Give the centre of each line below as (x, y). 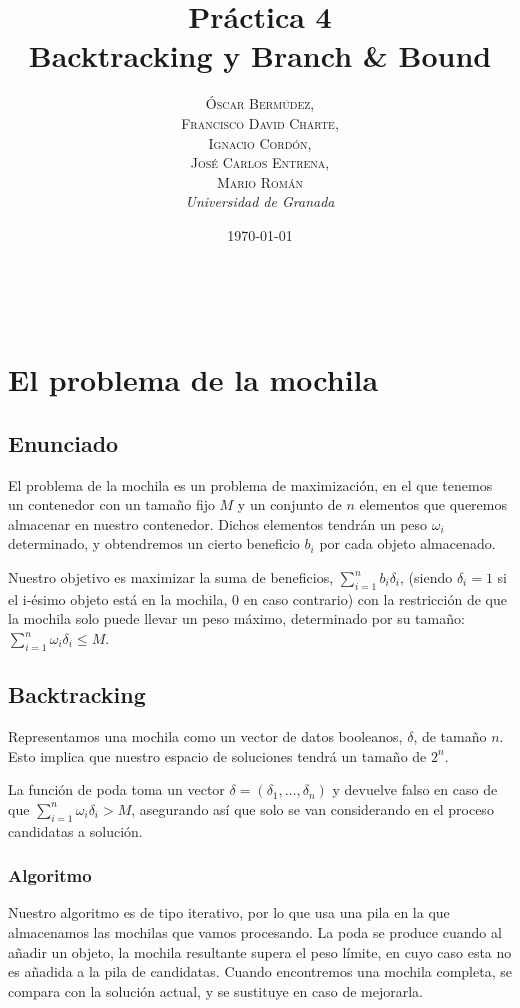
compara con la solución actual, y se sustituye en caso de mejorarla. (216, 990)
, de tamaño (450, 736)
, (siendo (426, 577)
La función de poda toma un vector (116, 789)
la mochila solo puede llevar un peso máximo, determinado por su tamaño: (236, 618)
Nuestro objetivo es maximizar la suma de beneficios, (171, 577)
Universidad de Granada (260, 201)
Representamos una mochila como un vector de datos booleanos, (205, 736)
